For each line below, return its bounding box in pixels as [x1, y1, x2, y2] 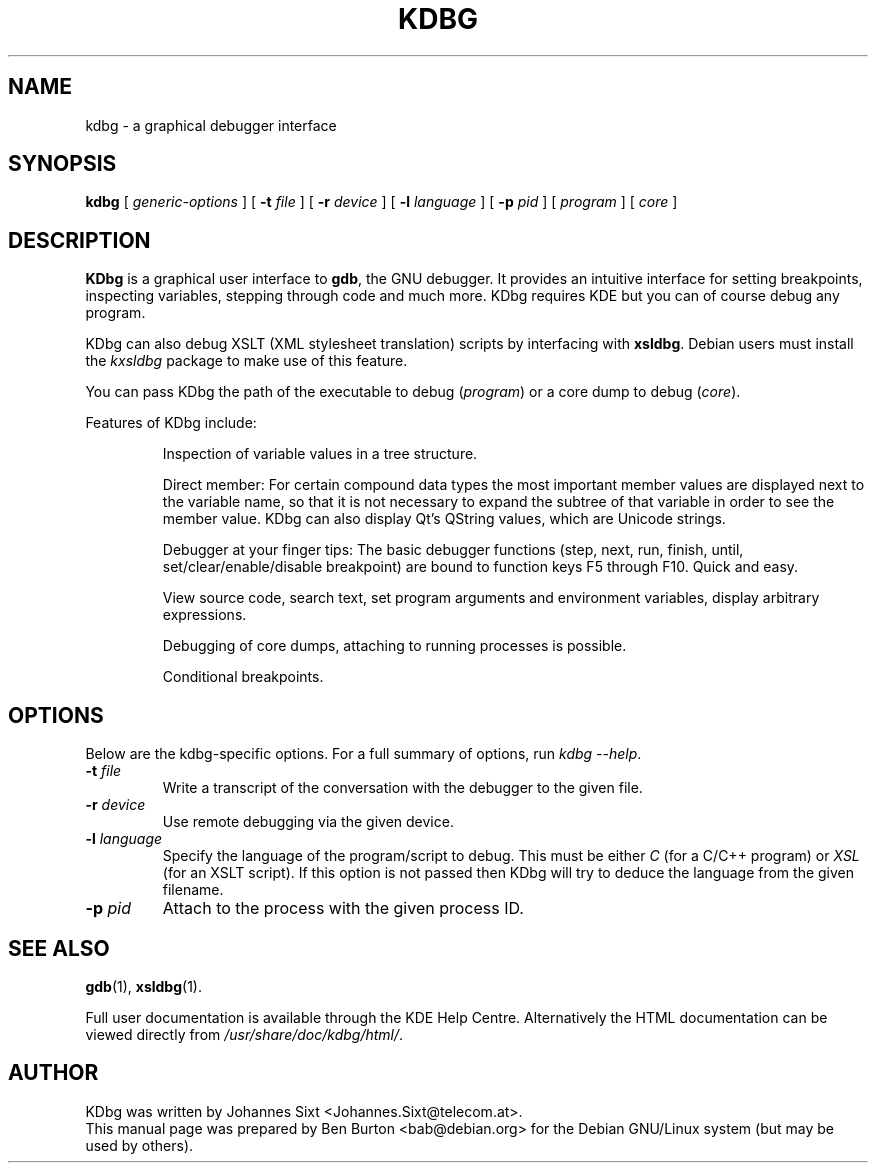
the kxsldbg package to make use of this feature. [85, 352, 408, 370]
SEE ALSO [8, 935, 110, 961]
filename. [162, 881, 224, 899]
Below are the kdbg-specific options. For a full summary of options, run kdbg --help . [85, 745, 642, 763]
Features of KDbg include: [85, 414, 257, 432]
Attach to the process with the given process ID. [162, 898, 524, 919]
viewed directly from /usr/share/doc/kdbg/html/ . [85, 1025, 404, 1043]
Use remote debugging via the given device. [162, 813, 454, 831]
